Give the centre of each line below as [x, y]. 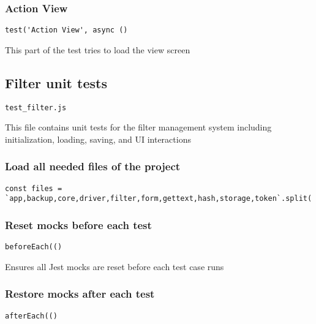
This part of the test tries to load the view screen [98, 49]
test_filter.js [36, 107]
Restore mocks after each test [80, 294]
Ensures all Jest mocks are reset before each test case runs [115, 266]
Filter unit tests [56, 82]
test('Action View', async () [66, 30]
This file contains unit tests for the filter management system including [138, 127]
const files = [34, 188]
